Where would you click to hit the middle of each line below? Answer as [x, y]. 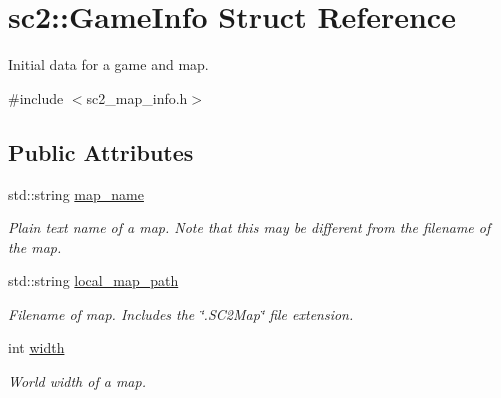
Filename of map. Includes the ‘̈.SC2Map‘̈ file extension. [181, 313]
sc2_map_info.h [137, 97]
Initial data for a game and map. [108, 64]
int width [36, 347]
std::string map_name [76, 193]
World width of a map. [77, 381]
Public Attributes [101, 151]
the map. [35, 246]
